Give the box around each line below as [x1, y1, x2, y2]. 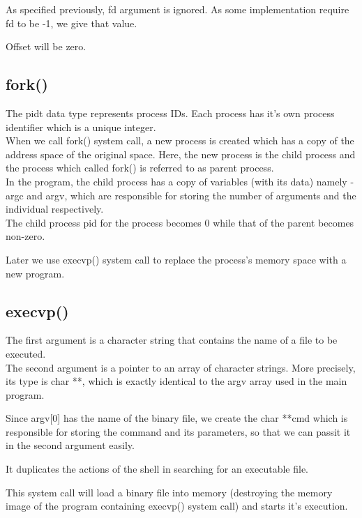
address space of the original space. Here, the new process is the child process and [6, 146, 356, 161]
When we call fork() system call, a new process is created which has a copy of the [6, 133, 354, 148]
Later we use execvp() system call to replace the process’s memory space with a [6, 252, 347, 266]
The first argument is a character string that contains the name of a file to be [6, 333, 338, 347]
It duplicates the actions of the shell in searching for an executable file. [6, 462, 308, 476]
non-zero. [6, 229, 45, 243]
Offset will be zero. [6, 39, 86, 54]
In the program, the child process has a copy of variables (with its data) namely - [6, 174, 354, 188]
